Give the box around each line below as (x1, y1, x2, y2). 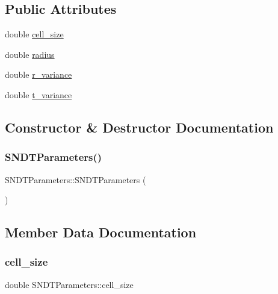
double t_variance (5, 88, 72, 101)
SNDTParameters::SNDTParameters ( (5, 173, 146, 186)
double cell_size (5, 28, 64, 40)
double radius (5, 48, 55, 60)
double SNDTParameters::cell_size (5, 278, 134, 290)
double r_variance (5, 68, 72, 81)
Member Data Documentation (5, 223, 197, 242)
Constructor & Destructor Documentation (5, 117, 274, 136)
